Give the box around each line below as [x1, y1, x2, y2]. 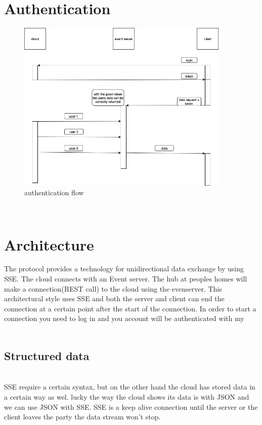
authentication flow [24, 187, 84, 198]
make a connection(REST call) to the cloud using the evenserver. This [4, 283, 222, 294]
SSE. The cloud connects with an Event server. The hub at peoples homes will [4, 273, 247, 284]
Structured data [4, 348, 90, 364]
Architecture [4, 234, 94, 255]
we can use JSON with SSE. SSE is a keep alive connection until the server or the [4, 401, 258, 412]
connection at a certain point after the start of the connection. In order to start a [4, 303, 256, 313]
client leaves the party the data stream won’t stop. [4, 411, 161, 422]
